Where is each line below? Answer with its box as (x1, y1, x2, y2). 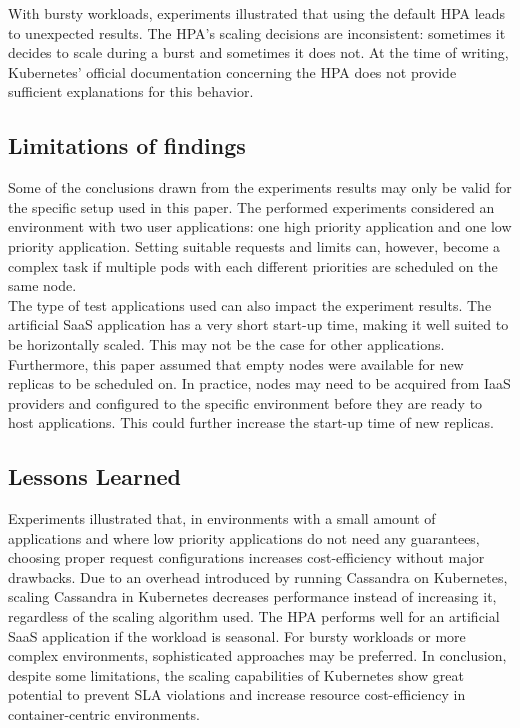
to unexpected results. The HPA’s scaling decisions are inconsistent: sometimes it (8, 22, 506, 43)
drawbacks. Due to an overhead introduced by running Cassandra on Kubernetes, (8, 566, 508, 587)
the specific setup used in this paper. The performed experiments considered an (8, 196, 495, 217)
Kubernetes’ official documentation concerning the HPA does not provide (8, 61, 457, 82)
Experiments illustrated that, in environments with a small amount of (8, 508, 436, 529)
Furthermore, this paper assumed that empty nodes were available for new (8, 353, 464, 374)
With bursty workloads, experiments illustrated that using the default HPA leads (8, 3, 506, 23)
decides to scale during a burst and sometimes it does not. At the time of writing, (8, 42, 509, 63)
